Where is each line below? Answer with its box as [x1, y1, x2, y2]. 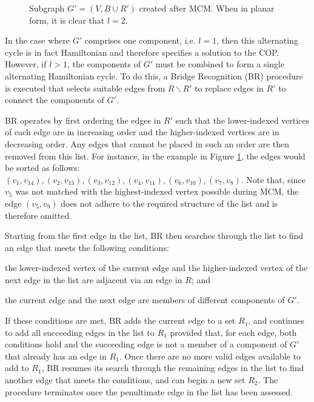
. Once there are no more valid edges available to [119, 349, 301, 362]
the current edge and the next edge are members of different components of [5, 293, 285, 306]
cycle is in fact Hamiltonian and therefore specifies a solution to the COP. [5, 45, 279, 58]
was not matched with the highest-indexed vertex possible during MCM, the [15, 185, 299, 198]
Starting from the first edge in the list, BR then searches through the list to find [5, 229, 304, 242]
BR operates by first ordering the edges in [5, 113, 161, 126]
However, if [5, 58, 47, 70]
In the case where [5, 34, 70, 47]
